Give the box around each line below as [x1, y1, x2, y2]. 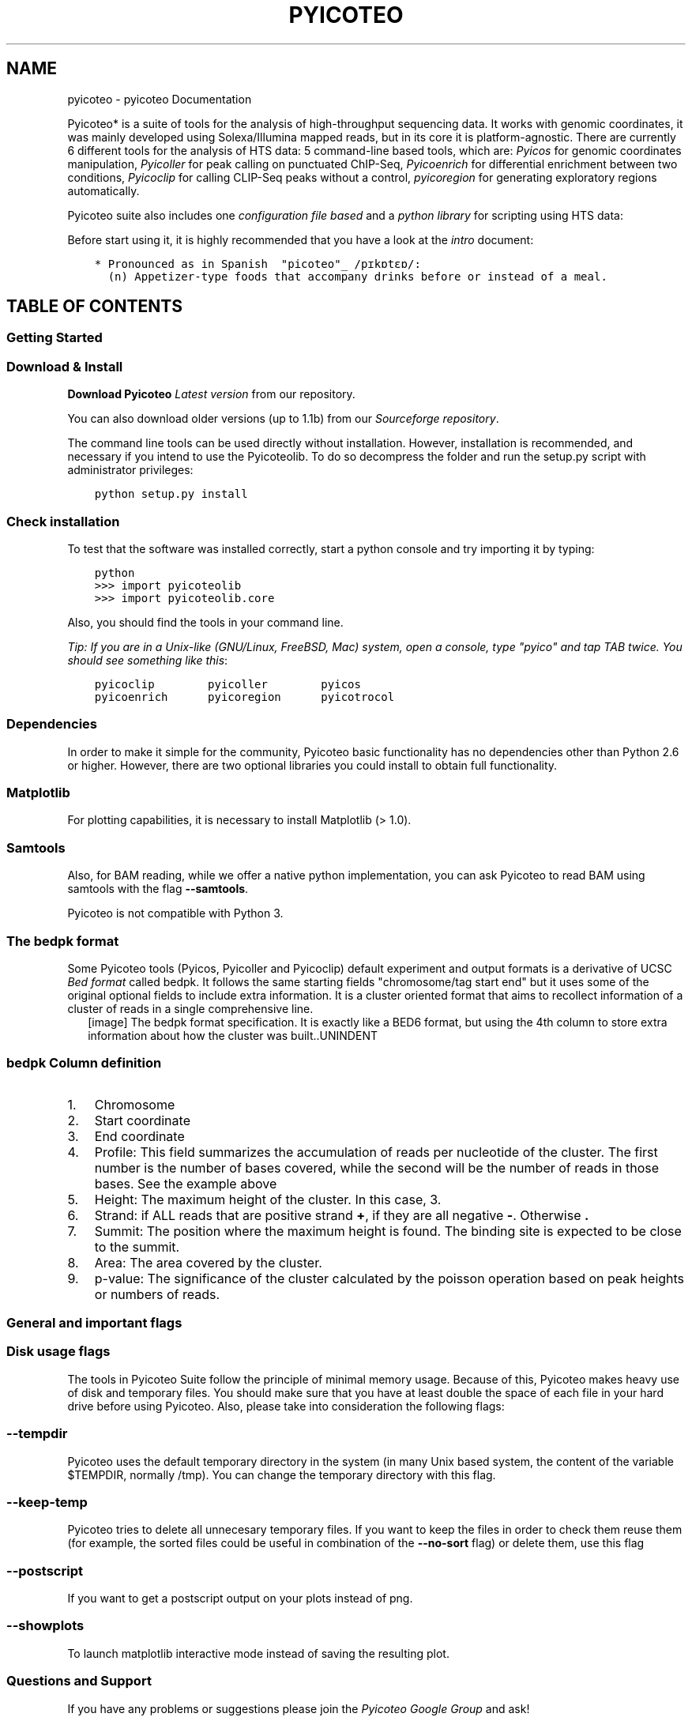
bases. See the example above [94, 1175, 277, 1192]
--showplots [6, 1617, 85, 1634]
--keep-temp [6, 1493, 88, 1510]
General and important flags [6, 1315, 182, 1331]
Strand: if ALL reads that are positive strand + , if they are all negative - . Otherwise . [94, 1207, 589, 1223]
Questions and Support [6, 1673, 152, 1689]
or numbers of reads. [94, 1286, 220, 1302]
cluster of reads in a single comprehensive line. [67, 1001, 314, 1015]
